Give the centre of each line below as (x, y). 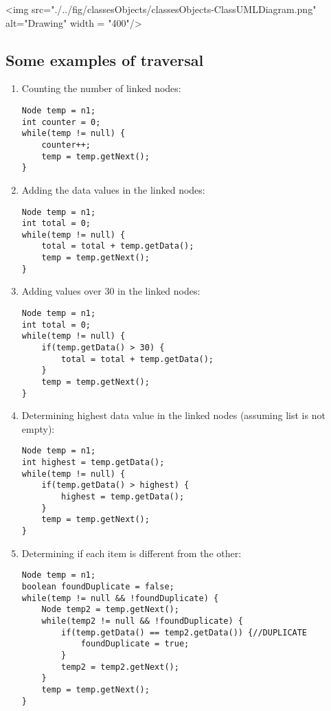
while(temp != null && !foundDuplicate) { (120, 598)
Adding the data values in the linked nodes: (113, 189)
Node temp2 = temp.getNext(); (110, 610)
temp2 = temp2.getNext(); (120, 667)
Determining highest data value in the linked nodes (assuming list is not (173, 415)
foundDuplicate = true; (135, 644)
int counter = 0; (61, 122)
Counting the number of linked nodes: (101, 88)
